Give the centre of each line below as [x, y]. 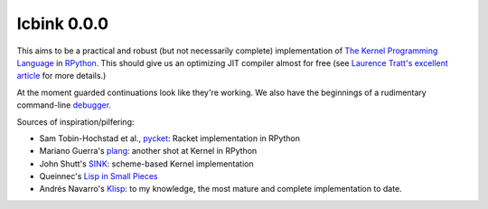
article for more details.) [61, 76]
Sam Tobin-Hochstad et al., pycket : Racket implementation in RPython [170, 138]
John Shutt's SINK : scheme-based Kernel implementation [146, 164]
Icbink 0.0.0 [62, 24]
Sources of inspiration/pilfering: [75, 121]
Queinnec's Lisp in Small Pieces [99, 176]
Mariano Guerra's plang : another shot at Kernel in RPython [148, 151]
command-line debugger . [64, 105]
